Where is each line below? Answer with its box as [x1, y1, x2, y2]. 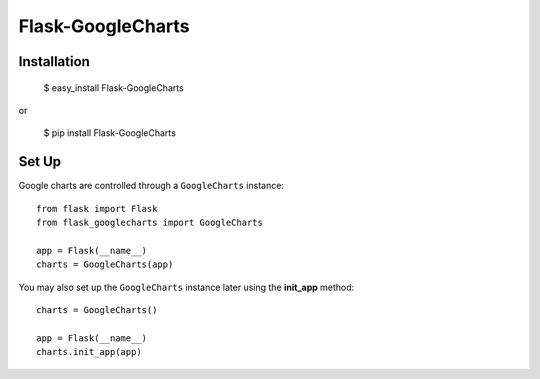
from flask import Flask [36, 203, 158, 214]
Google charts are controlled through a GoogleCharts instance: [18, 180, 285, 192]
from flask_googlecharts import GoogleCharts [36, 217, 264, 229]
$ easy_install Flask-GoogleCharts [43, 81, 184, 94]
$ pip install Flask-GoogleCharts [43, 127, 177, 139]
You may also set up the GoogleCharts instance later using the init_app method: [18, 281, 355, 293]
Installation [18, 53, 90, 70]
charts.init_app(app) [36, 346, 142, 358]
